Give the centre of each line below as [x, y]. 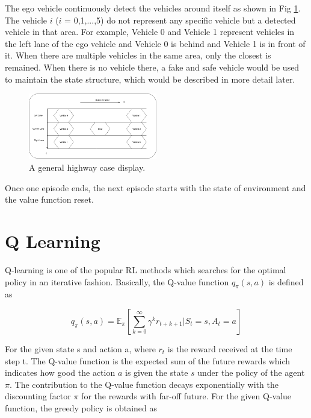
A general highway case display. [87, 167]
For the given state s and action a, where [80, 348]
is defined [286, 281]
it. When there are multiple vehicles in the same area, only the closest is [138, 55]
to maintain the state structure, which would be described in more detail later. [150, 79]
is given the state [156, 372]
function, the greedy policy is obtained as [81, 407]
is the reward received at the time [230, 348]
